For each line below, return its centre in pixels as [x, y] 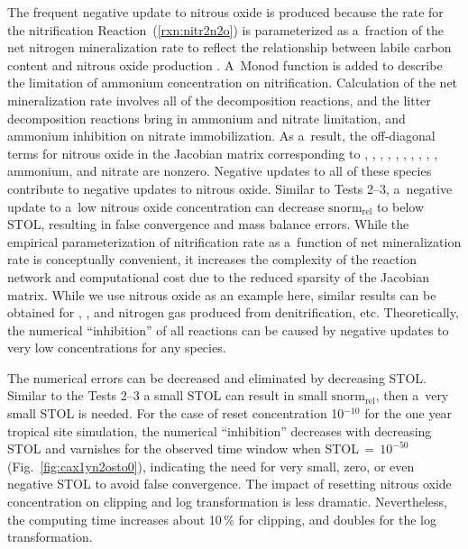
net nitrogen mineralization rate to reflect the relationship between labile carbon [229, 47]
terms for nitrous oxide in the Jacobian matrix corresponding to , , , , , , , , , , [223, 153]
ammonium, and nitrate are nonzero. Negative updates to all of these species [220, 171]
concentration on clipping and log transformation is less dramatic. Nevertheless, [227, 502]
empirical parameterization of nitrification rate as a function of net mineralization [234, 241]
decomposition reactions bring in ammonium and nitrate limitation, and [206, 118]
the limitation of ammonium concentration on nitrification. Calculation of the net [233, 82]
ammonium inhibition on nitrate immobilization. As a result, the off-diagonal [221, 136]
